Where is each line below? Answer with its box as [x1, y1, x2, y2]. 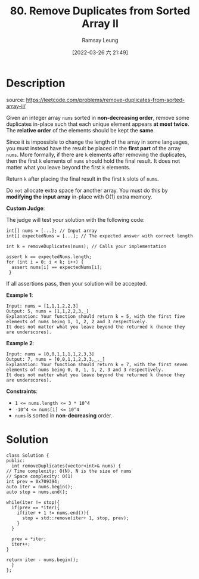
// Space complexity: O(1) [6, 473, 73, 479]
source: [6, 96, 25, 103]
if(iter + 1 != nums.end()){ [17, 510, 89, 516]
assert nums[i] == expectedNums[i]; [11, 264, 102, 270]
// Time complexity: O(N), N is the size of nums [6, 468, 132, 474]
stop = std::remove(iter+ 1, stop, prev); [21, 515, 129, 521]
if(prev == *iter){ [11, 504, 60, 510]
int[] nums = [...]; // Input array [6, 228, 97, 234]
